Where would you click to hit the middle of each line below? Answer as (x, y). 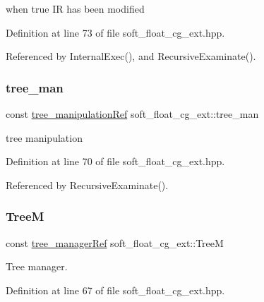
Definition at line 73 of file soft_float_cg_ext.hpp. (115, 32)
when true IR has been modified (75, 8)
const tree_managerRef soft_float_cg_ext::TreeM (115, 242)
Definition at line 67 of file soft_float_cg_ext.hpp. (115, 290)
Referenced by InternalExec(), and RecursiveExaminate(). (131, 56)
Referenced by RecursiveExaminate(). (87, 185)
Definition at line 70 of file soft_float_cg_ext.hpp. (115, 161)
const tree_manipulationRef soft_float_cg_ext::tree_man (132, 114)
